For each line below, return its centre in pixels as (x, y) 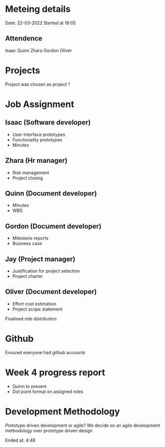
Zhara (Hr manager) (36, 160)
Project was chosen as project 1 (38, 84)
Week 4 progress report (55, 372)
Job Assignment (40, 104)
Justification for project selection (46, 271)
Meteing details (38, 9)
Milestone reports (30, 238)
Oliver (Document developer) (51, 292)
